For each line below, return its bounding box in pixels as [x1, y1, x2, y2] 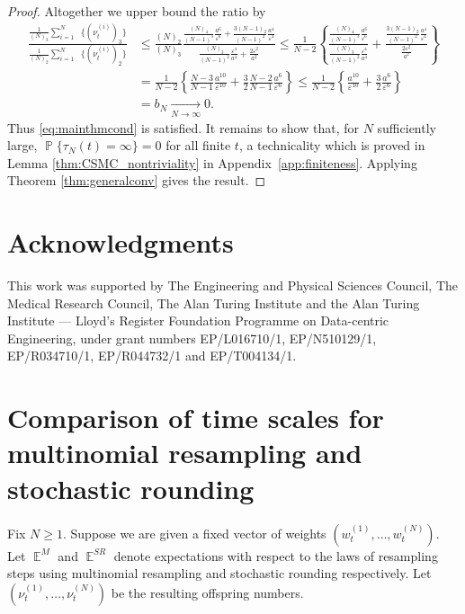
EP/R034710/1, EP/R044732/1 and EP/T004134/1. [7, 346, 297, 365]
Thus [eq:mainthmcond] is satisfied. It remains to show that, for [7, 118, 359, 137]
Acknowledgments [7, 224, 234, 261]
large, [7, 136, 38, 155]
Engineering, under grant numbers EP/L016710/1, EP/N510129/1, [7, 328, 377, 347]
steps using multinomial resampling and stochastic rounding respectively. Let [7, 564, 432, 583]
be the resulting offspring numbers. [111, 583, 304, 601]
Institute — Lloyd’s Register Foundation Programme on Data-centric [7, 311, 389, 330]
